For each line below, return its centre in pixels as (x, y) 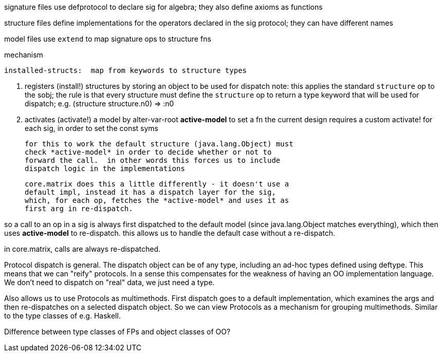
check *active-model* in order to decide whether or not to (148, 152)
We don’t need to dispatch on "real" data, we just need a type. (109, 282)
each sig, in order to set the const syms (91, 128)
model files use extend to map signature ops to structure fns (108, 39)
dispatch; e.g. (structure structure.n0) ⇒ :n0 (99, 104)
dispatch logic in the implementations (105, 168)
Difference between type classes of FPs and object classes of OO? (117, 332)
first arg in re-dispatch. (79, 209)
